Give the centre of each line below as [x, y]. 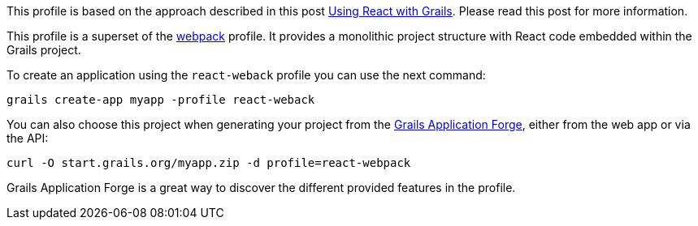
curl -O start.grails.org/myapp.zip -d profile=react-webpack [209, 163]
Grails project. [44, 50]
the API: [28, 138]
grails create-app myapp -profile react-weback [161, 100]
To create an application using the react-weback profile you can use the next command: [246, 75]
